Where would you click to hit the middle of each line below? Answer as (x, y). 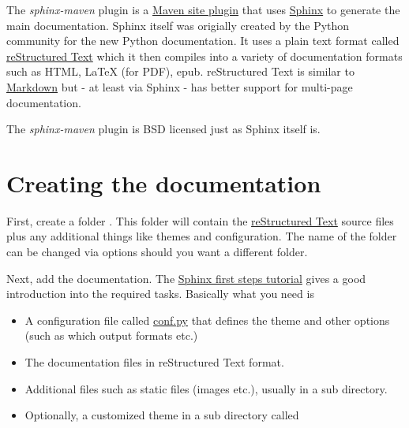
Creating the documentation (164, 182)
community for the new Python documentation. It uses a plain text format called (203, 41)
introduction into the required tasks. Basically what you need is (160, 294)
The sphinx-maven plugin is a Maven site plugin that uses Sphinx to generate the (203, 9)
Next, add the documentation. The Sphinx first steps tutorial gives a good (186, 278)
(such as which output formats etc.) (111, 335)
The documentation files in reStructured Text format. (154, 362)
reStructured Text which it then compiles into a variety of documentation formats (204, 56)
